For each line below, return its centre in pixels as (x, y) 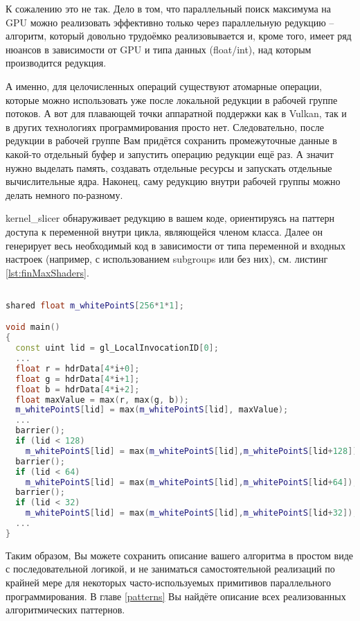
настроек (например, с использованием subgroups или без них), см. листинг (167, 259)
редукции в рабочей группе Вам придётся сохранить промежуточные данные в (171, 140)
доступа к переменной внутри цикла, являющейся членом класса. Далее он (164, 231)
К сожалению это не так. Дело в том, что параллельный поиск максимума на (169, 8)
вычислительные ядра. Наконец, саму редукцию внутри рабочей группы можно (173, 181)
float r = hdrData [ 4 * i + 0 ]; (78, 368)
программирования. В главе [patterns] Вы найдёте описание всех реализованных (176, 596)
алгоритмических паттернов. (65, 610)
